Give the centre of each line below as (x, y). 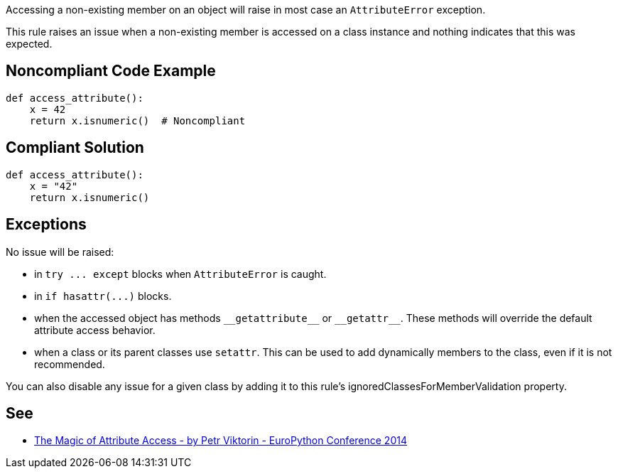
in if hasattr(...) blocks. (103, 296)
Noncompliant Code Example (111, 71)
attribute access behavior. (95, 330)
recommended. (70, 364)
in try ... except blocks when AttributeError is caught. (180, 274)
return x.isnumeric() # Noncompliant (137, 120)
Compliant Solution (75, 148)
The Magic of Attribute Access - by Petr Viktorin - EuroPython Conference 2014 (221, 441)
